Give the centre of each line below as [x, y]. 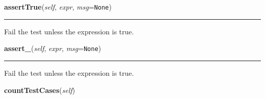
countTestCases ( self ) [40, 90]
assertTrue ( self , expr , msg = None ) [58, 7]
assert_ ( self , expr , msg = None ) [53, 48]
